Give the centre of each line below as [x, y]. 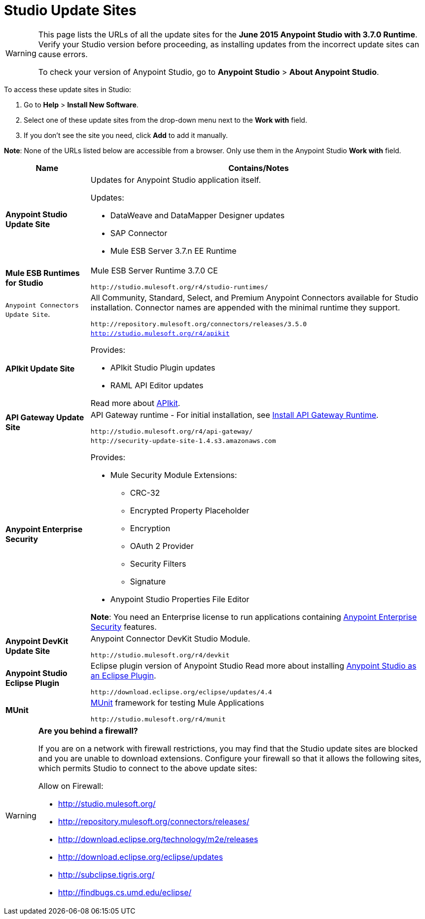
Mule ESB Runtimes [43, 273]
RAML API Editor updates [157, 385]
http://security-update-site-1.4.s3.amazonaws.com [183, 441]
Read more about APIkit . [135, 403]
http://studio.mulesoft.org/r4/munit [158, 719]
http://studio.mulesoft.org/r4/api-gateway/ [172, 431]
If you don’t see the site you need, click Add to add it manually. [126, 135]
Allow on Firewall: [71, 786]
